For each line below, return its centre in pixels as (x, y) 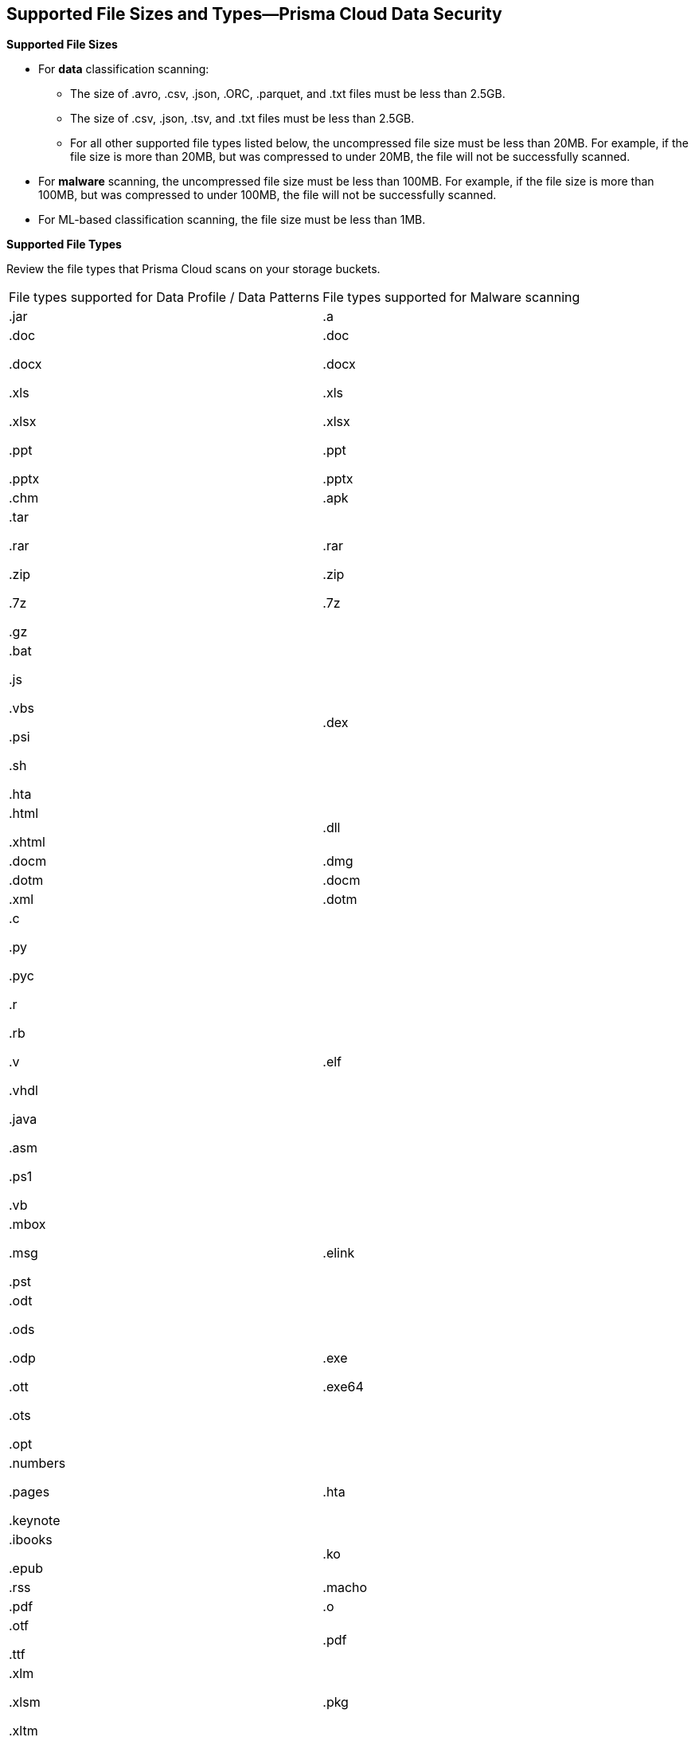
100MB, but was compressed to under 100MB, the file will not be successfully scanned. (267, 195)
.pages (29, 1492)
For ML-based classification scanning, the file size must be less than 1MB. (232, 220)
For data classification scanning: (124, 69)
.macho (345, 1588)
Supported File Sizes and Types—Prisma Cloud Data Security (254, 14)
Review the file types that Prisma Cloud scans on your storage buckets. (193, 269)
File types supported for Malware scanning (451, 297)
